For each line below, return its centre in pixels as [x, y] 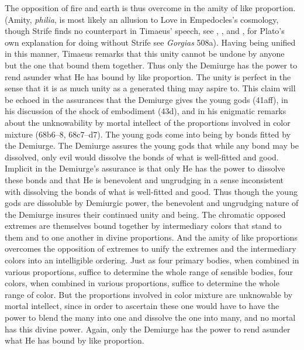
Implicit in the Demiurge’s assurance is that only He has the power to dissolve [145, 168]
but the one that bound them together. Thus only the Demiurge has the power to [151, 65]
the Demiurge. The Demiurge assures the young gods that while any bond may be [152, 145]
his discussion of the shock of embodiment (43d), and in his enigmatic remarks [146, 111]
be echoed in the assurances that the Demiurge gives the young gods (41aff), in [146, 99]
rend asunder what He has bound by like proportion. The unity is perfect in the [148, 76]
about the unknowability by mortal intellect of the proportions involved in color [148, 122]
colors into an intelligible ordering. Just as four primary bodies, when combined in [152, 260]
